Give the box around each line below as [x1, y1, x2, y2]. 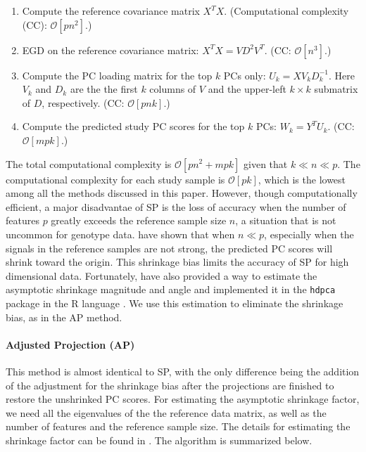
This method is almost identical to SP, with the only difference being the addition [6, 363, 360, 378]
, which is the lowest [258, 172, 346, 186]
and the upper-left [208, 82, 286, 96]
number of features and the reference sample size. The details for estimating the [6, 419, 351, 434]
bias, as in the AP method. [6, 309, 122, 324]
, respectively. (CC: [42, 95, 125, 110]
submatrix [314, 82, 358, 96]
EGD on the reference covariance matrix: [22, 42, 199, 57]
